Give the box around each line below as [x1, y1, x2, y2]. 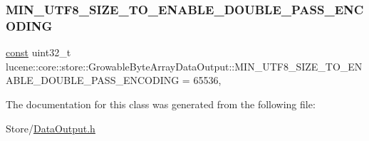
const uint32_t [6, 45, 71, 60]
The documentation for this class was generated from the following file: [6, 96, 316, 111]
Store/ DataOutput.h [6, 120, 95, 135]
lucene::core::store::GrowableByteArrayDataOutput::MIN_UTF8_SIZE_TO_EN [6, 58, 363, 73]
